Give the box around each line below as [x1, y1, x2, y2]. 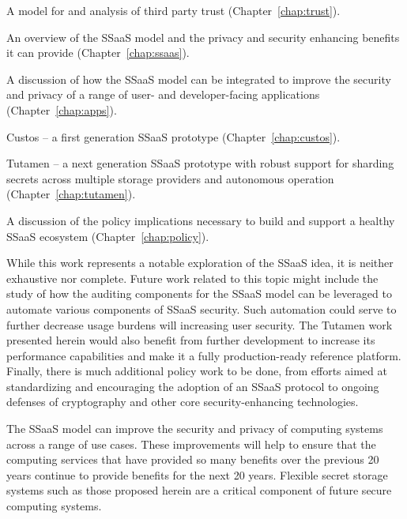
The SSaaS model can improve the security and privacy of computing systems [6, 420, 383, 437]
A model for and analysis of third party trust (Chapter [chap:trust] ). [6, 2, 341, 18]
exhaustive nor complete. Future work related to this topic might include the [6, 269, 379, 286]
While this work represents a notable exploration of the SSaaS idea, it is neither [6, 254, 394, 271]
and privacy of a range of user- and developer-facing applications [6, 86, 320, 103]
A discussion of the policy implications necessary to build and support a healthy [6, 212, 395, 228]
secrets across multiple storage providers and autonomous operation [6, 170, 334, 186]
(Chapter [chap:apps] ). [6, 101, 117, 118]
